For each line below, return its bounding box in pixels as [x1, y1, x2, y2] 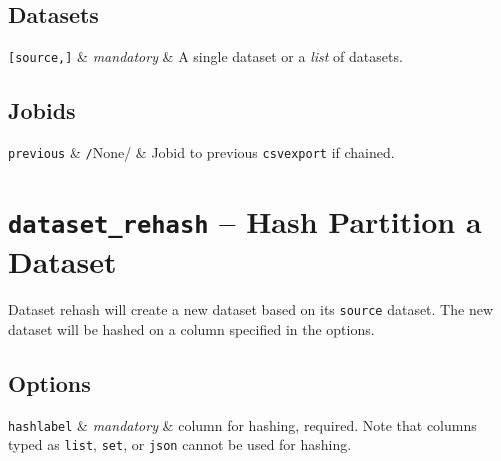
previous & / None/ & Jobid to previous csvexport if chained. [8, 142, 395, 163]
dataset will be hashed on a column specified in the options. [8, 318, 375, 339]
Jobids [8, 95, 76, 126]
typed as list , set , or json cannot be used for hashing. [8, 434, 352, 455]
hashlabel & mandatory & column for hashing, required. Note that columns [8, 414, 477, 435]
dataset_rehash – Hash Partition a [8, 200, 482, 241]
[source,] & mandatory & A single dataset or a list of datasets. [8, 46, 403, 67]
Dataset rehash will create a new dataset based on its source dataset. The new [8, 299, 494, 320]
